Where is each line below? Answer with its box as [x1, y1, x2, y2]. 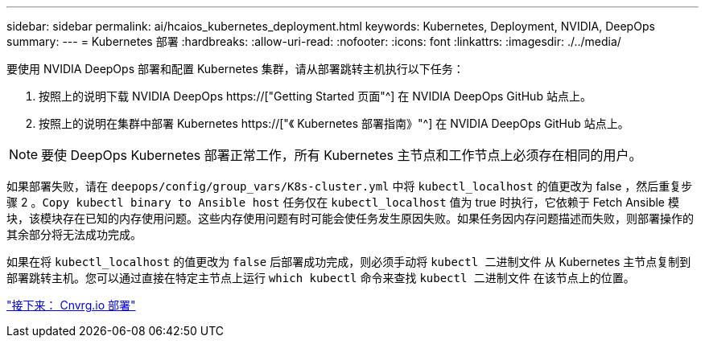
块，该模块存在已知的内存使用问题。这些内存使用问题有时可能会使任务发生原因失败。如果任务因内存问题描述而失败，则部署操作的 [6, 211, 694, 225]
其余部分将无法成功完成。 [6, 227, 142, 241]
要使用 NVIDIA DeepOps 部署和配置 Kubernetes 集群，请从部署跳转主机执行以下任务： [6, 62, 464, 76]
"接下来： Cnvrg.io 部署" [6, 298, 136, 312]
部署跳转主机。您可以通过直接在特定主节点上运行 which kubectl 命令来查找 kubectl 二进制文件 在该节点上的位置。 [6, 271, 635, 285]
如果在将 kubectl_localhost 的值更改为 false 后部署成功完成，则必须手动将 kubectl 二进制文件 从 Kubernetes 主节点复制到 [6, 255, 691, 268]
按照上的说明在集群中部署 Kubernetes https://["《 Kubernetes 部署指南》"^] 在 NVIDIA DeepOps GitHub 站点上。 [39, 117, 629, 130]
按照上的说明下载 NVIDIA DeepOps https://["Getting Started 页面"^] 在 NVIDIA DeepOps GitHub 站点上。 [39, 89, 592, 103]
